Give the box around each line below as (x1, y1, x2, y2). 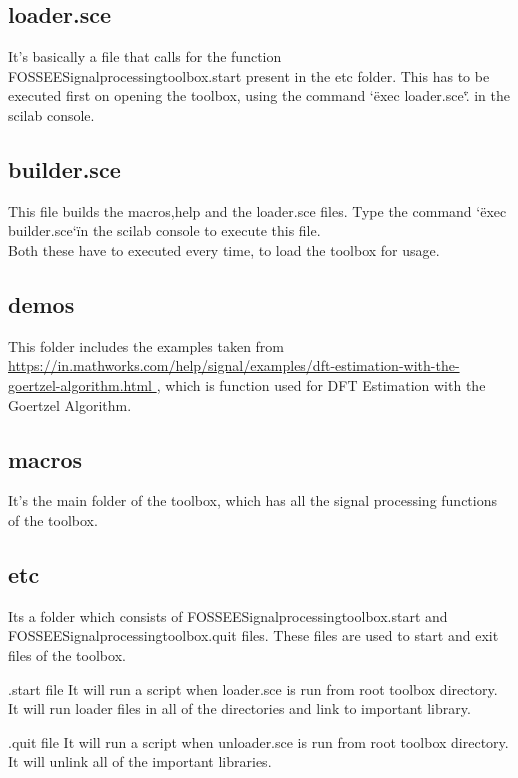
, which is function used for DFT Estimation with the (156, 374, 486, 395)
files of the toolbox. (8, 644, 126, 665)
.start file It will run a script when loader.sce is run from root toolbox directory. (8, 678, 498, 699)
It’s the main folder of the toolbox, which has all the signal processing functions (8, 490, 498, 511)
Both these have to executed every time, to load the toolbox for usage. (8, 239, 440, 260)
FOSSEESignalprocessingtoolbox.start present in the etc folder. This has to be (8, 65, 490, 86)
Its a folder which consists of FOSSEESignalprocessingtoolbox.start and (8, 605, 448, 626)
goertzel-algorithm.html (8, 374, 152, 395)
